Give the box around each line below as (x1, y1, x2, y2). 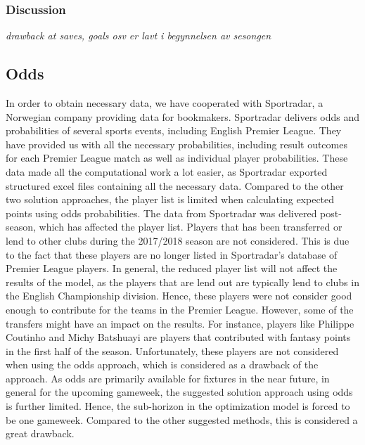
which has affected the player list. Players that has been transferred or (39, 219, 342, 234)
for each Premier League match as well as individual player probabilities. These (6, 150, 348, 165)
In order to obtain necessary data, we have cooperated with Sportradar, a (6, 96, 324, 110)
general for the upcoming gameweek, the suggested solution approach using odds (6, 385, 353, 399)
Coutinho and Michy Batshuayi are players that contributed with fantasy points (6, 330, 351, 344)
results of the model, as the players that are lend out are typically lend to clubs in (6, 274, 359, 289)
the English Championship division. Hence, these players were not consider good (6, 288, 352, 303)
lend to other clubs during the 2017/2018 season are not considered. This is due (6, 233, 350, 247)
